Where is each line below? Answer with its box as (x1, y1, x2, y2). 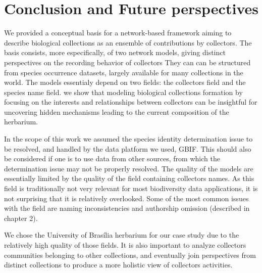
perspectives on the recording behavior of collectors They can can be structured (4, 57, 251, 67)
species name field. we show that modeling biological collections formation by (4, 86, 243, 97)
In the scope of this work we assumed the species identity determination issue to (4, 133, 253, 144)
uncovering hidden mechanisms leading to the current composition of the (4, 106, 229, 117)
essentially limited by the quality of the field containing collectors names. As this (4, 173, 254, 184)
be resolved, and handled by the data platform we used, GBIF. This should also (4, 143, 251, 154)
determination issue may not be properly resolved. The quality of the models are (4, 163, 253, 173)
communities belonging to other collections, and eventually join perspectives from (4, 249, 256, 260)
